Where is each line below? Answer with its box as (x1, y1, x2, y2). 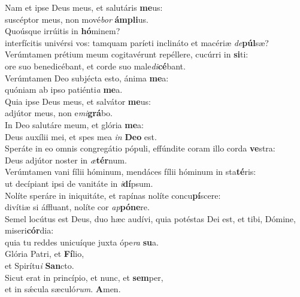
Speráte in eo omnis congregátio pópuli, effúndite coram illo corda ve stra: (5, 142, 275, 154)
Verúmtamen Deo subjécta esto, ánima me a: (5, 71, 169, 84)
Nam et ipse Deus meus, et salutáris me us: (5, 1, 163, 13)
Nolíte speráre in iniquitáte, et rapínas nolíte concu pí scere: (5, 189, 221, 201)
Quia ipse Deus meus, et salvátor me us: (5, 95, 151, 107)
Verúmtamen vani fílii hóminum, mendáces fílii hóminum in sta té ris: (5, 165, 256, 178)
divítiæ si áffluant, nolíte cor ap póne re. (5, 201, 150, 213)
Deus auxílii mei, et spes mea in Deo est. (5, 130, 157, 143)
